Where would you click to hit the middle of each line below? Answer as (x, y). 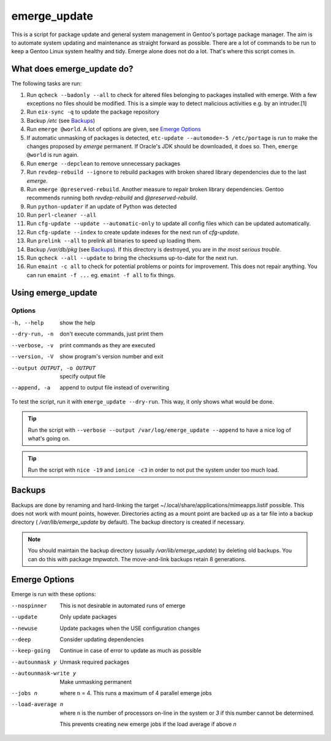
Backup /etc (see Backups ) (61, 120)
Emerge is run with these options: (54, 594)
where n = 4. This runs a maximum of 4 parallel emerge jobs (136, 693)
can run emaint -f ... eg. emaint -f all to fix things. (101, 275)
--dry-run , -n (32, 334)
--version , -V (32, 357)
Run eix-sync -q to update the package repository (93, 112)
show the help (78, 323)
